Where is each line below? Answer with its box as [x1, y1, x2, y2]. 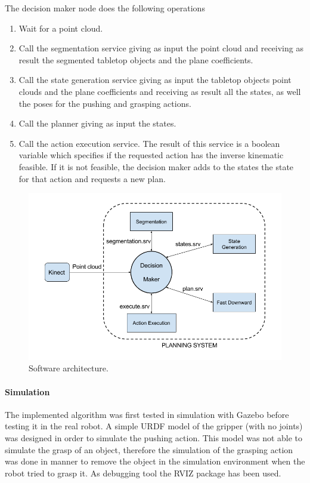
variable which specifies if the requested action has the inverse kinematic [18, 149, 284, 161]
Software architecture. [29, 362, 108, 374]
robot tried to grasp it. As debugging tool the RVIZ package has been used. [5, 466, 281, 479]
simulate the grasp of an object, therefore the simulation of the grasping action [5, 443, 293, 456]
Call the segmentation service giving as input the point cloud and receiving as [18, 42, 303, 54]
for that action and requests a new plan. [18, 172, 166, 184]
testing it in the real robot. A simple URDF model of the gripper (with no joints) [5, 420, 303, 432]
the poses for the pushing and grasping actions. [18, 97, 191, 109]
